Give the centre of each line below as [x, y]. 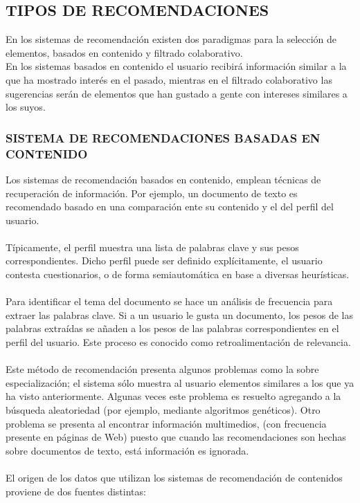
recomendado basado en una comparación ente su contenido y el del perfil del [170, 207]
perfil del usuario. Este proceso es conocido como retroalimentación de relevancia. [178, 342]
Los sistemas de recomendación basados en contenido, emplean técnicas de [163, 179]
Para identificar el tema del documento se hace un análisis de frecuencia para [169, 301]
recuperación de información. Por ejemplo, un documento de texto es [152, 193]
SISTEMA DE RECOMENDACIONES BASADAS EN [163, 137]
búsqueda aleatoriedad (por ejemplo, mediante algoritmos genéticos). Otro [163, 410]
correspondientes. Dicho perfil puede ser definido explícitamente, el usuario [164, 260]
